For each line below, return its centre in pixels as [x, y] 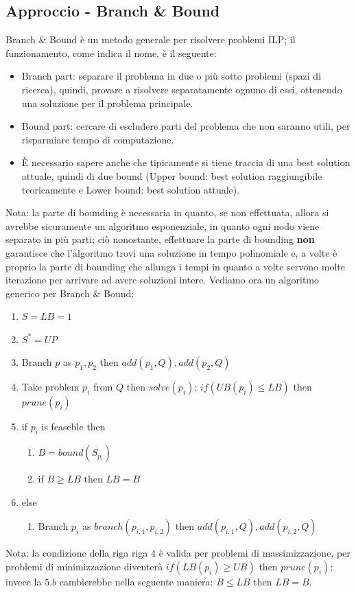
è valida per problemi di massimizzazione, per [254, 553]
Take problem [50, 387]
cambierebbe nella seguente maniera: [136, 582]
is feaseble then [73, 427]
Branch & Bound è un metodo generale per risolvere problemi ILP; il [151, 39]
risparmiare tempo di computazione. [98, 139]
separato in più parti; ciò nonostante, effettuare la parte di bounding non [160, 239]
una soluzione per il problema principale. [107, 103]
